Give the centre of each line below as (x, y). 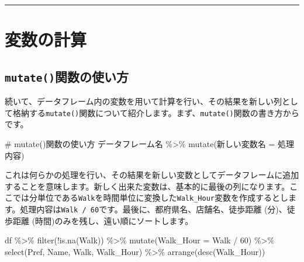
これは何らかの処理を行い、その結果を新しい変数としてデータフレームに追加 (152, 175)
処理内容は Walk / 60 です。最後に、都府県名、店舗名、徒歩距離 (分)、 (153, 209)
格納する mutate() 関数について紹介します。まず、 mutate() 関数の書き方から (156, 112)
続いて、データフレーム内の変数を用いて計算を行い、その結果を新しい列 (144, 101)
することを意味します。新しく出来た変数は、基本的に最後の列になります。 (147, 186)
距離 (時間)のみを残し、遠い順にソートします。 (103, 220)
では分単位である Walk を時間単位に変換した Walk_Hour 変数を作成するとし (150, 198)
